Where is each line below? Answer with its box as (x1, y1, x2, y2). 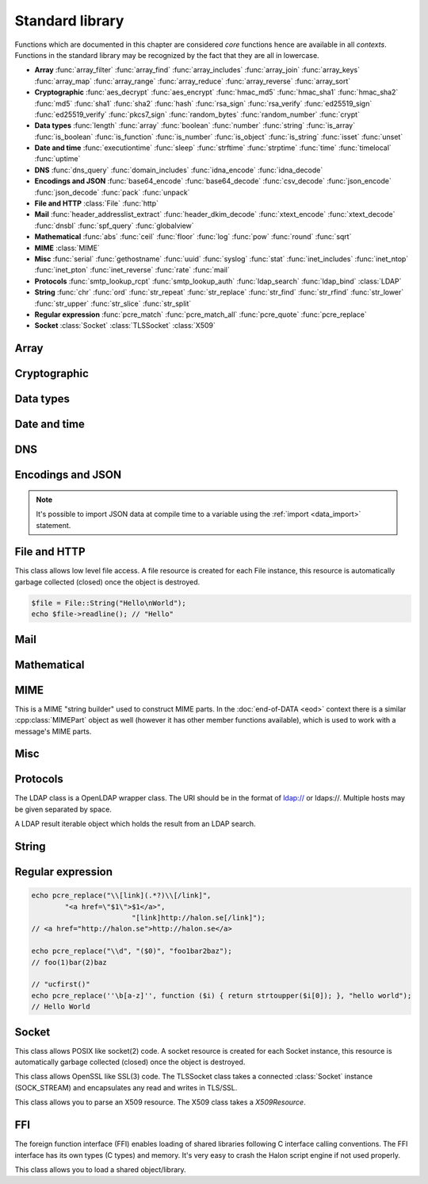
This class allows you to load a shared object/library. (14, 1164, 186, 1174)
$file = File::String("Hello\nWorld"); (31, 598, 186, 607)
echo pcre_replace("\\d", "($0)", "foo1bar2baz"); (31, 947, 233, 956)
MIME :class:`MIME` (34, 243, 101, 253)
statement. (36, 520, 71, 530)
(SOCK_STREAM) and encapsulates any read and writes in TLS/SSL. (14, 1082, 238, 1092)
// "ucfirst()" (31, 980, 90, 989)
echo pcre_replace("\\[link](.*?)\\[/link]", (31, 891, 212, 901)
